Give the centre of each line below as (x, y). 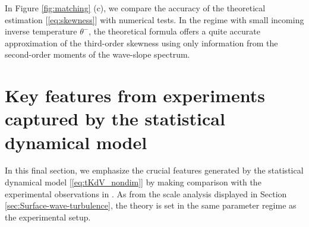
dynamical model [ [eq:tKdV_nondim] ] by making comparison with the (133, 182)
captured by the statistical (115, 119)
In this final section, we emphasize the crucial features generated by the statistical (154, 170)
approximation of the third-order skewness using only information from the (141, 42)
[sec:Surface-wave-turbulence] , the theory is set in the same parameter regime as (151, 205)
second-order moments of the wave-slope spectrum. (97, 54)
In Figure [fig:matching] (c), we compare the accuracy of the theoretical (135, 8)
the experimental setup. (48, 217)
